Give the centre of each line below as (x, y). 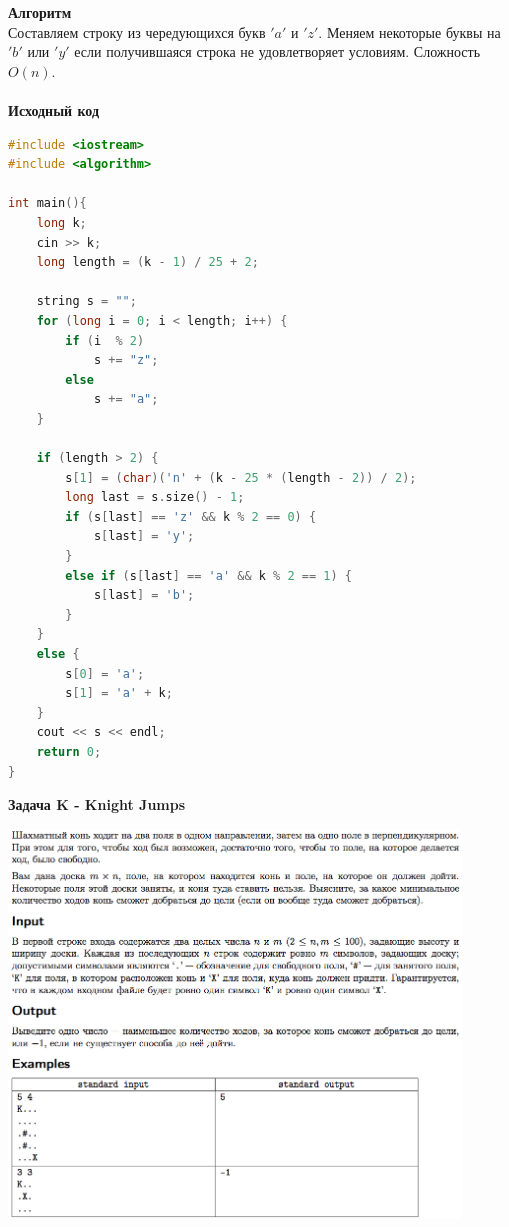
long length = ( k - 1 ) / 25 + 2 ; (147, 262)
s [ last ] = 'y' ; (144, 536)
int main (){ (47, 203)
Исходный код (54, 109)
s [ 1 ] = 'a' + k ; (119, 693)
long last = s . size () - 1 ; (155, 497)
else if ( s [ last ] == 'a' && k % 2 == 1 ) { (208, 575)
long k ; (61, 222)
